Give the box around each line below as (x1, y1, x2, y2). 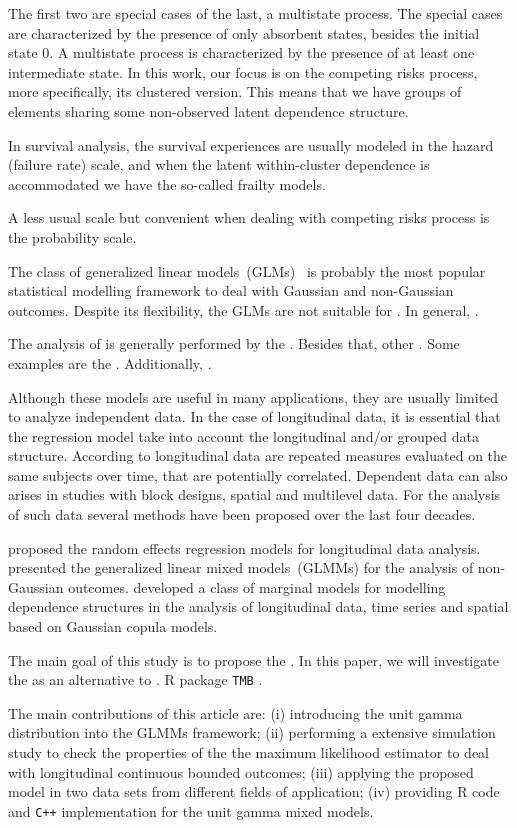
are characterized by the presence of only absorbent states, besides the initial (8, 22, 480, 43)
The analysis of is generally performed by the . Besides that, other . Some (8, 333, 460, 354)
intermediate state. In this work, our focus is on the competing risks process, (8, 61, 478, 82)
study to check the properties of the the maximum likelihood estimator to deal (8, 742, 489, 763)
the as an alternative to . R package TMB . (8, 669, 263, 690)
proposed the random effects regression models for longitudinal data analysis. (8, 537, 481, 558)
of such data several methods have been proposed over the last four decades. (8, 504, 476, 525)
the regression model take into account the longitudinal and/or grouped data (8, 425, 479, 446)
